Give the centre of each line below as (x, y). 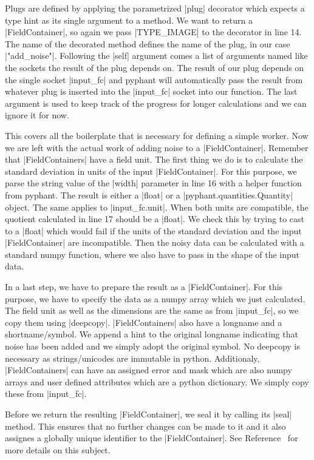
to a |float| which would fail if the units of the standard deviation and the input (153, 230)
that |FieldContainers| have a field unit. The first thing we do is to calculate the (154, 159)
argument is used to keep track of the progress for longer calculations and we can (156, 103)
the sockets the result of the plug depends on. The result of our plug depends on (155, 67)
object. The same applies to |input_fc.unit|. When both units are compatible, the (157, 207)
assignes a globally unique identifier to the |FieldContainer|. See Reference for (152, 438)
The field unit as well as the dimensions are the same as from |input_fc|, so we (152, 310)
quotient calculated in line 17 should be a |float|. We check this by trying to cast (155, 219)
